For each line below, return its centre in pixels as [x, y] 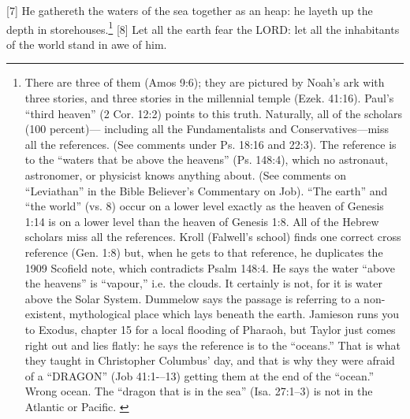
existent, [45, 314]
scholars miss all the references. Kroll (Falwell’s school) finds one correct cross [213, 237]
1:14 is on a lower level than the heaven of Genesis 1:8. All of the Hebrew [202, 221]
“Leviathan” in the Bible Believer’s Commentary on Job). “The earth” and [206, 190]
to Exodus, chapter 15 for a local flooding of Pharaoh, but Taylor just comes [210, 329]
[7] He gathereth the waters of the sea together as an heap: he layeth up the [190, 10]
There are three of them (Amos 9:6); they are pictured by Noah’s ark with [205, 82]
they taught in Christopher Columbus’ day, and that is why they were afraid [210, 360]
